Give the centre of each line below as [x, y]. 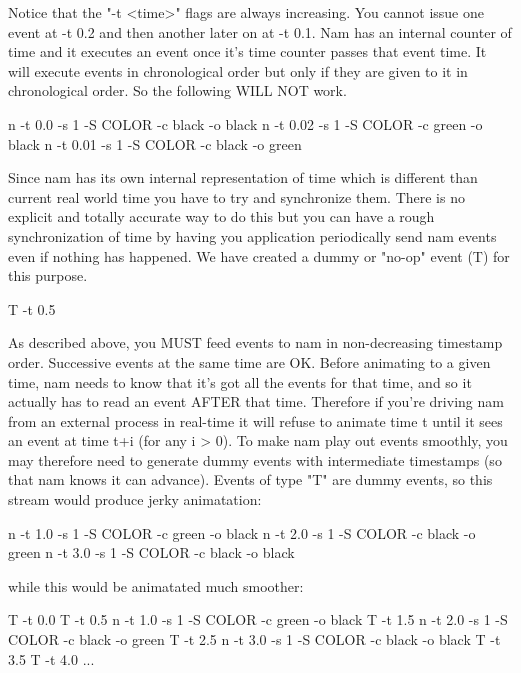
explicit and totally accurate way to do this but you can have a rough [221, 216]
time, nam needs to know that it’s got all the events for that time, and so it [240, 381]
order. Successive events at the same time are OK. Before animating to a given [249, 361]
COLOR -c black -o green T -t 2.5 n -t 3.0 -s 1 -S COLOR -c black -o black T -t [254, 639]
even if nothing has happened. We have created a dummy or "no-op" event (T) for [259, 255]
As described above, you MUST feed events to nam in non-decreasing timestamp [255, 342]
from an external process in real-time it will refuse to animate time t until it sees [255, 420]
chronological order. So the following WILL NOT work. [177, 90]
